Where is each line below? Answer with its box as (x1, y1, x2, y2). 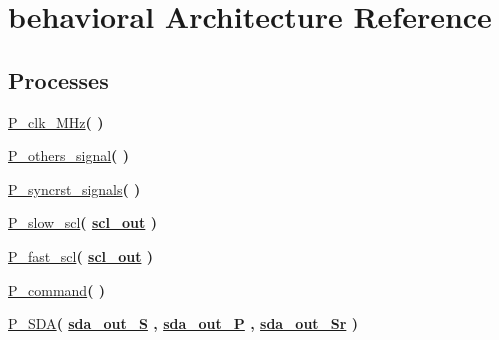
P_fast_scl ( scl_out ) (8, 245, 154, 266)
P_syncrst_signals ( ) (8, 178, 141, 199)
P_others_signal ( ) (8, 145, 129, 166)
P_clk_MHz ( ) (8, 111, 104, 132)
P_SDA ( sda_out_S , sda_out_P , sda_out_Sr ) (8, 313, 358, 334)
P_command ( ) (8, 279, 106, 300)
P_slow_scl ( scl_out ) (8, 212, 157, 233)
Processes (8, 64, 109, 95)
